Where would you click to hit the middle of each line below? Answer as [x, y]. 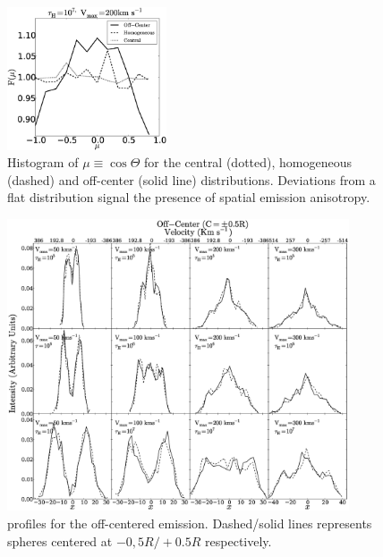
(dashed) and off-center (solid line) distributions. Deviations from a [191, 179]
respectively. [238, 540]
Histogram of [43, 162]
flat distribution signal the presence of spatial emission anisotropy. [189, 197]
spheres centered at [60, 540]
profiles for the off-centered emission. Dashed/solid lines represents [190, 523]
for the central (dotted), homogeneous [248, 162]
